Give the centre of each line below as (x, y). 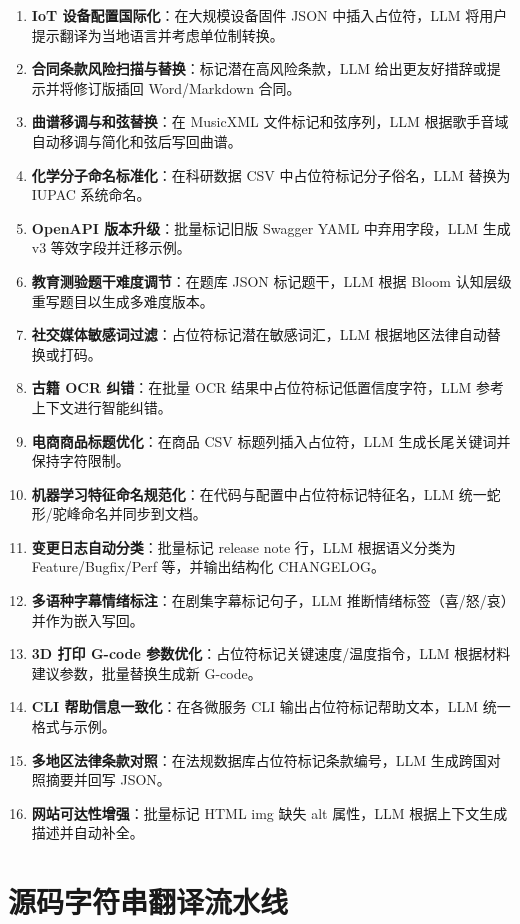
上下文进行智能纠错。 (101, 406)
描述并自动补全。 (87, 832)
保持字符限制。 (80, 460)
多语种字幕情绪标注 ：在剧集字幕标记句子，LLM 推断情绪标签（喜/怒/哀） (269, 600)
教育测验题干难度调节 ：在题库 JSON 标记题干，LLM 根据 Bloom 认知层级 (271, 280)
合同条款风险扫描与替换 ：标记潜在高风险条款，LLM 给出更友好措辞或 (259, 68)
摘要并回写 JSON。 (108, 779)
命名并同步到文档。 (143, 513)
